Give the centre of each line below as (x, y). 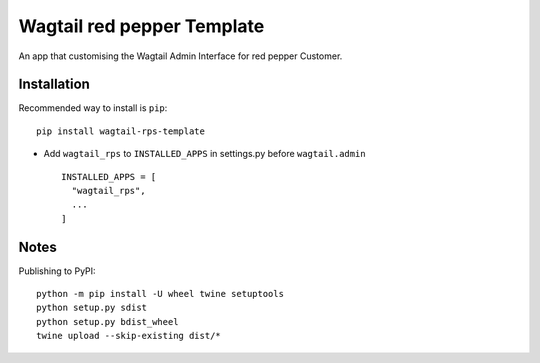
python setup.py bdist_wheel (107, 321)
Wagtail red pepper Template (141, 26)
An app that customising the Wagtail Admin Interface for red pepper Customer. (180, 56)
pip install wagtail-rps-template (120, 131)
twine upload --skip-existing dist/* (129, 336)
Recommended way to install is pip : (93, 108)
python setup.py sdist (92, 308)
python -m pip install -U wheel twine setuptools (160, 294)
